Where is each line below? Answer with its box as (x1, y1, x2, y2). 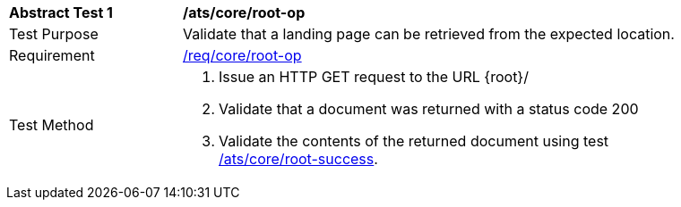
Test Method (9, 116, 94, 134)
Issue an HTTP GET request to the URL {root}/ (219, 68, 529, 86)
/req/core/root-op (183, 46, 302, 64)
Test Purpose (9, 25, 99, 43)
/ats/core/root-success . (219, 150, 378, 168)
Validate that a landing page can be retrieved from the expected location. (183, 25, 675, 43)
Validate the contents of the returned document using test (219, 132, 609, 150)
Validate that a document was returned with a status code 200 (219, 100, 639, 118)
